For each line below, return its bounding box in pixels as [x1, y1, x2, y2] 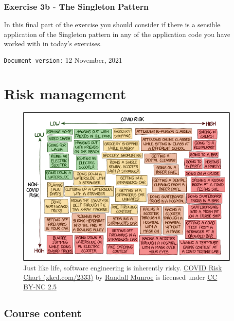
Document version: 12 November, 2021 [4, 55, 123, 65]
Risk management [4, 83, 126, 103]
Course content [4, 305, 82, 320]
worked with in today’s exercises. [4, 38, 102, 49]
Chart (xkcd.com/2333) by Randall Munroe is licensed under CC [23, 272, 217, 282]
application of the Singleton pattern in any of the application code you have [4, 29, 231, 39]
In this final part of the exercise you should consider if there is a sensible [4, 19, 220, 30]
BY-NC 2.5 [23, 281, 57, 291]
